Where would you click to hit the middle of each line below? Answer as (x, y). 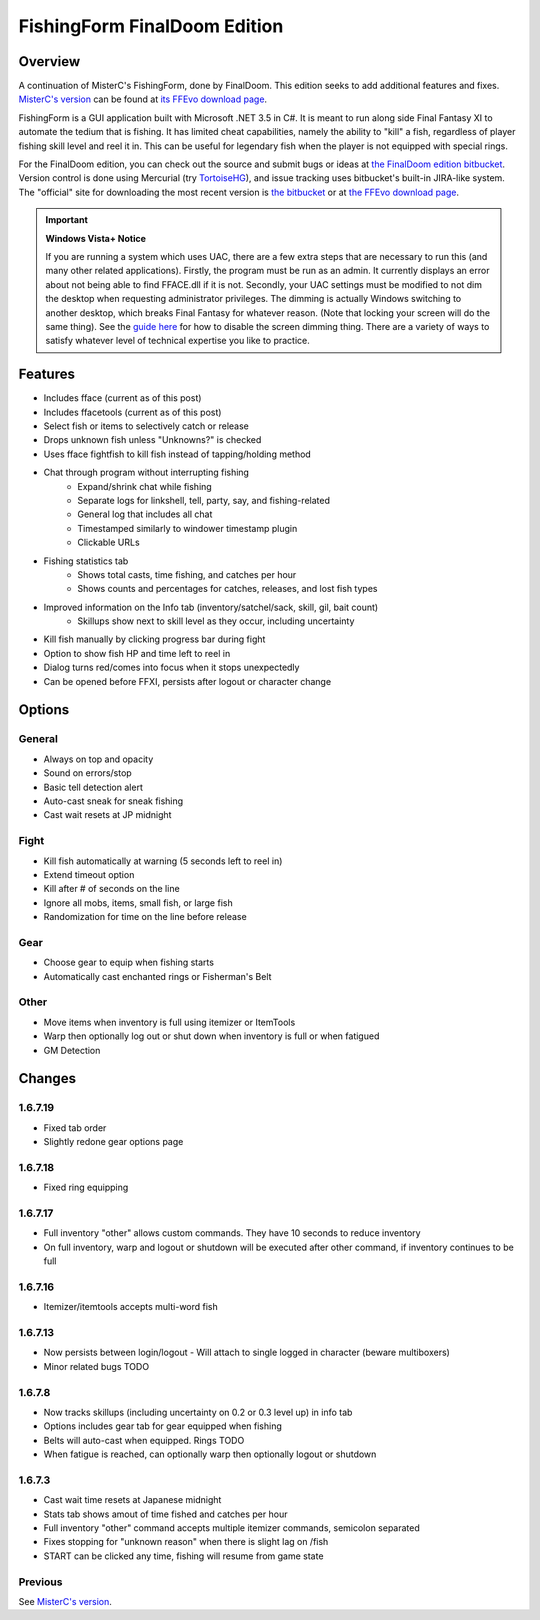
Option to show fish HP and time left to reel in (137, 653)
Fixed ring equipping (86, 1187)
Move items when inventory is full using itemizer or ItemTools (169, 1022)
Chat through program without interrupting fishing (146, 472)
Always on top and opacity (98, 759)
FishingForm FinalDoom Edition (151, 26)
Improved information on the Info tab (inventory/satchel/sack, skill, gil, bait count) (211, 607)
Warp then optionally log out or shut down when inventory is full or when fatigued (211, 1036)
